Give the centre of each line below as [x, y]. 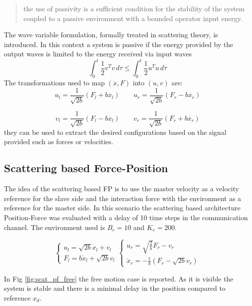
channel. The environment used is [55, 227]
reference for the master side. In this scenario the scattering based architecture [122, 208]
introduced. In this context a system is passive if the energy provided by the [119, 44]
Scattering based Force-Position [86, 168]
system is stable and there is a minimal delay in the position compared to [115, 288]
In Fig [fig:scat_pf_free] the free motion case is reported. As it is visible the [119, 278]
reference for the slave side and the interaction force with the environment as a [123, 198]
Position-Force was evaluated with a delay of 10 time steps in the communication [126, 217]
